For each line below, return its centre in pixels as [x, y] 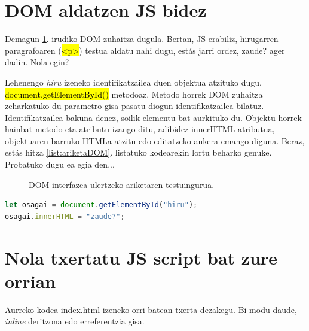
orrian [30, 280]
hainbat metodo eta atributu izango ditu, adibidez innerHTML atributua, [140, 129]
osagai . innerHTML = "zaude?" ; [65, 216]
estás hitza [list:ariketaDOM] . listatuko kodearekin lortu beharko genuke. [138, 152]
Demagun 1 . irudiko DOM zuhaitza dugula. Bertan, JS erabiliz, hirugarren [142, 39]
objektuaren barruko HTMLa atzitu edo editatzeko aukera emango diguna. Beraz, [155, 140]
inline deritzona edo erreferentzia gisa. [75, 321]
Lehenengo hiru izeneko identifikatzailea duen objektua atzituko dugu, [133, 82]
